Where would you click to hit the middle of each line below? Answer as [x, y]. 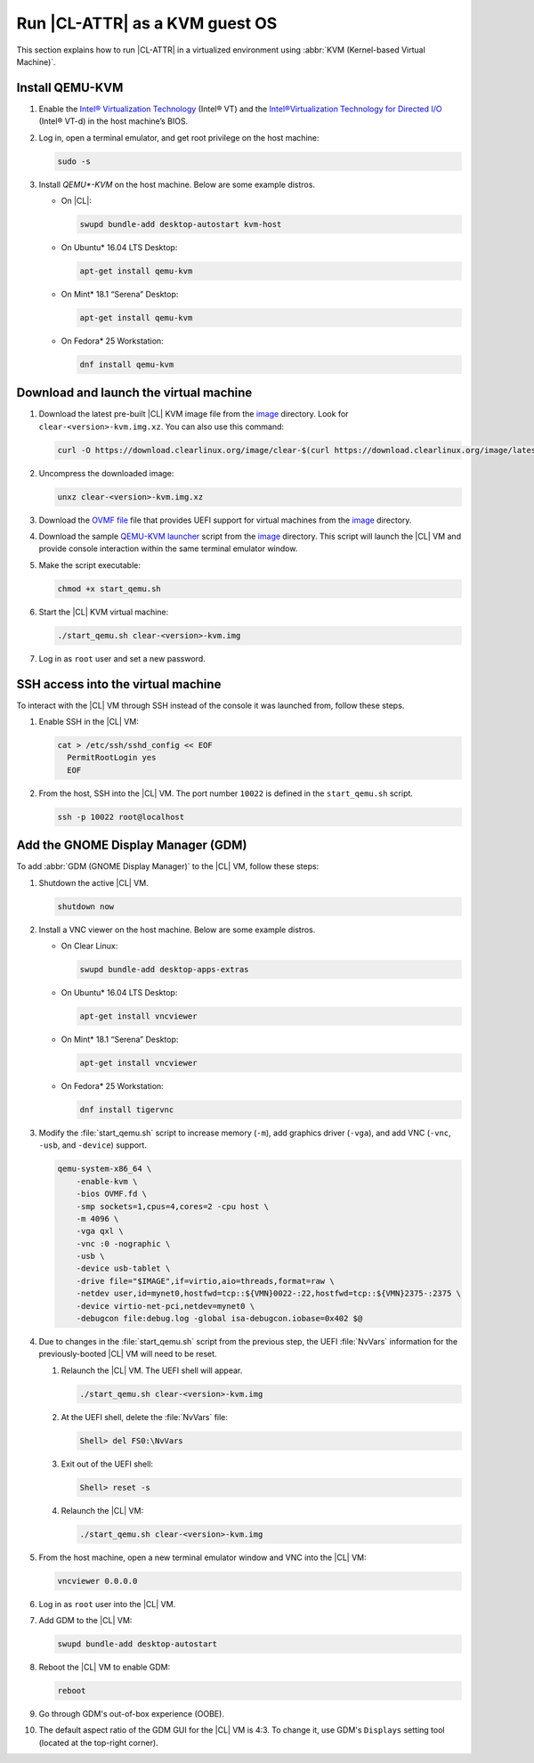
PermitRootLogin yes [112, 758]
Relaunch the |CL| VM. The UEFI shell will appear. [152, 1370]
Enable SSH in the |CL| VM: [89, 722]
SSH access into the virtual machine [119, 684]
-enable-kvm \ [107, 1181]
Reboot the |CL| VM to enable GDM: [105, 1667]
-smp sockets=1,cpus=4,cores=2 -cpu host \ [172, 1206]
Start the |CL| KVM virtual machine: [104, 612]
